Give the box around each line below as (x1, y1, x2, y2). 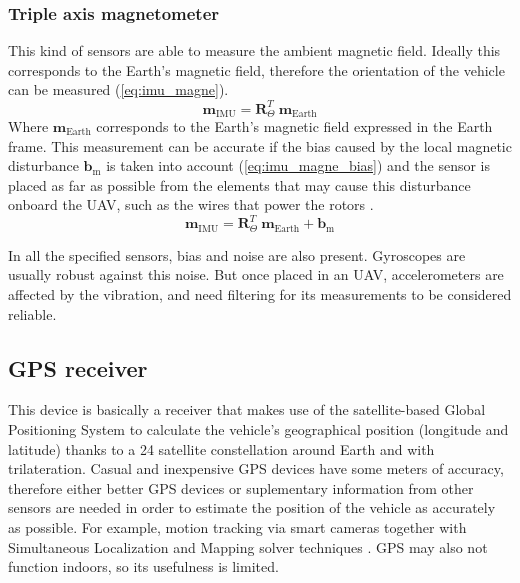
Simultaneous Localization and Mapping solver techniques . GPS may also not (8, 536, 488, 557)
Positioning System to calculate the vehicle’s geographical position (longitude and (8, 419, 509, 440)
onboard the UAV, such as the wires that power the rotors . (8, 194, 374, 215)
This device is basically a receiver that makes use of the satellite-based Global (8, 399, 486, 420)
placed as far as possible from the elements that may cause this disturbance (8, 174, 471, 195)
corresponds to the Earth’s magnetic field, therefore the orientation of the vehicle (8, 59, 505, 80)
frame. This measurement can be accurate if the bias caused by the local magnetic (8, 135, 512, 156)
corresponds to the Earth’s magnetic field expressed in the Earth (96, 115, 493, 136)
